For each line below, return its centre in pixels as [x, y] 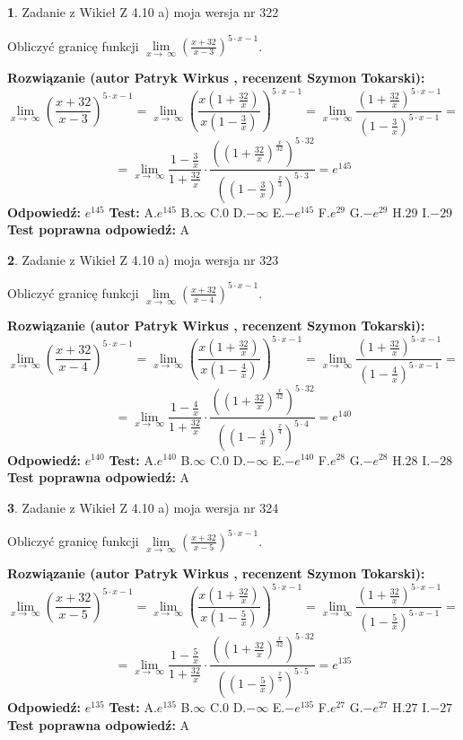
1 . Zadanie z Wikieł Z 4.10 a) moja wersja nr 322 [143, 12]
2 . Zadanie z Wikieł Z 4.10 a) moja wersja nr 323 [143, 259]
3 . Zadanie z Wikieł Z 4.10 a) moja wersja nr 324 [143, 507]
